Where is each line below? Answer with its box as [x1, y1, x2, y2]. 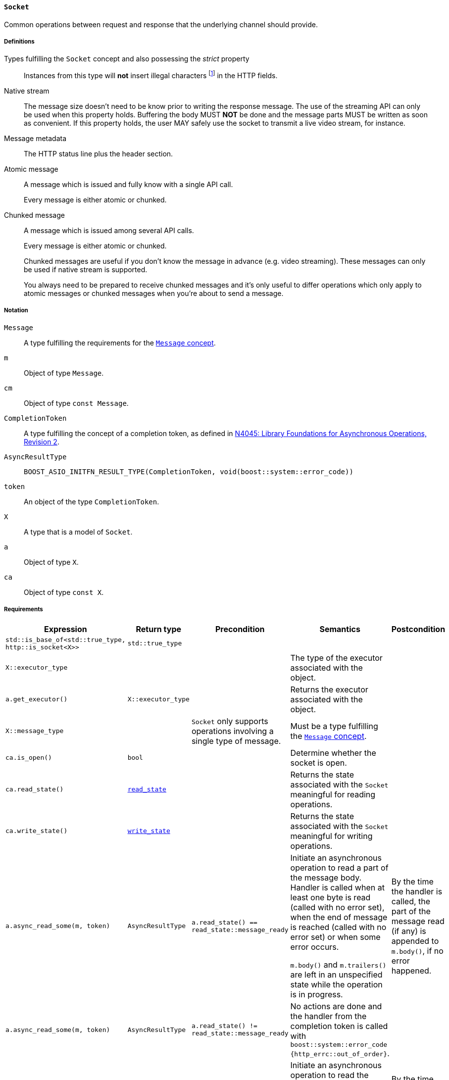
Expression [44, 624, 87, 634]
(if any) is [391, 926, 426, 936]
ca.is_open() [5, 754, 52, 762]
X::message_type [5, 727, 64, 735]
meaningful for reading [290, 789, 376, 799]
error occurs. [290, 941, 339, 952]
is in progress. [290, 989, 343, 999]
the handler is [391, 886, 443, 896]
